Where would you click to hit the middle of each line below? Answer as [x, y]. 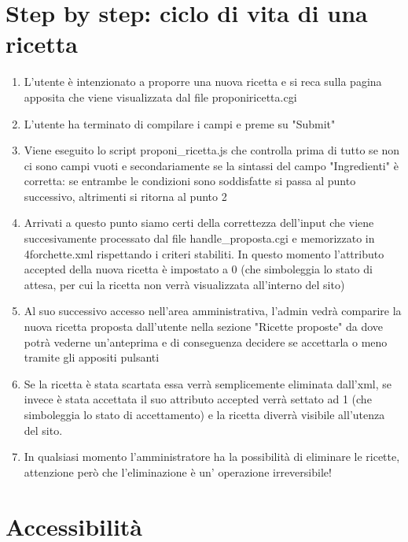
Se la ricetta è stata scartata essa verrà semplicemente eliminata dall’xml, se [208, 383]
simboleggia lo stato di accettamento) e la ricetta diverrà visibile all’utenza [204, 414]
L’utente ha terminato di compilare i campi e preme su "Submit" [180, 123]
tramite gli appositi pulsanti [92, 357]
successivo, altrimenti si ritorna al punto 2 [125, 196]
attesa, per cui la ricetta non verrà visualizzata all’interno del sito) [184, 284]
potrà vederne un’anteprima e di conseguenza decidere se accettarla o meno [206, 342]
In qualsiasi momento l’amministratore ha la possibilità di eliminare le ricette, [212, 457]
